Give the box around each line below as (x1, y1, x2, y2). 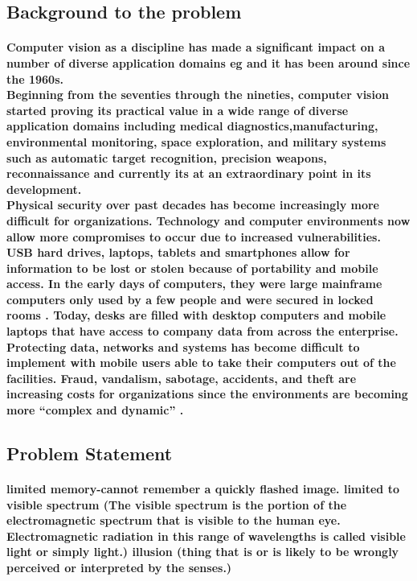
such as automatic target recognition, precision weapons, (6, 149, 327, 166)
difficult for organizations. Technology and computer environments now (6, 212, 411, 229)
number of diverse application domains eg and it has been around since (6, 54, 411, 71)
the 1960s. (6, 70, 63, 87)
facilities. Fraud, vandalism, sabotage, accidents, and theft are (6, 369, 357, 386)
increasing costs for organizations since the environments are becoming (6, 385, 408, 402)
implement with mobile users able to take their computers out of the (6, 354, 396, 371)
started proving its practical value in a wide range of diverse (6, 101, 349, 118)
